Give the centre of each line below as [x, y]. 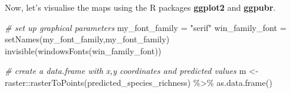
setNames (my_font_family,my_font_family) [87, 39]
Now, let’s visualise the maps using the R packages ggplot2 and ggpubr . [140, 7]
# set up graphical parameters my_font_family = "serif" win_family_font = [146, 27]
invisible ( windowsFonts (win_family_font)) [83, 50]
